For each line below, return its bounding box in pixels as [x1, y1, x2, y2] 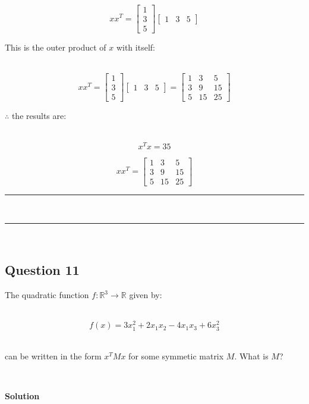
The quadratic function [5, 289, 89, 301]
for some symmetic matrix [128, 350, 224, 362]
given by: [129, 289, 162, 301]
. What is [234, 350, 269, 362]
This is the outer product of [5, 41, 106, 54]
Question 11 [5, 261, 80, 279]
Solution [5, 390, 40, 402]
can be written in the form [5, 350, 102, 362]
